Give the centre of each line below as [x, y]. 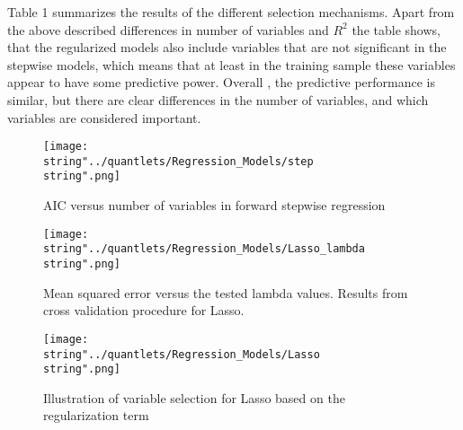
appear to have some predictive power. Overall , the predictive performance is [222, 82]
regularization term [96, 415]
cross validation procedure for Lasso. [144, 310]
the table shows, [396, 29]
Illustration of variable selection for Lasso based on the [194, 397]
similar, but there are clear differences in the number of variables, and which [218, 99]
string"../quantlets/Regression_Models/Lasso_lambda [204, 249]
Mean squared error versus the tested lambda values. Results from [226, 292]
